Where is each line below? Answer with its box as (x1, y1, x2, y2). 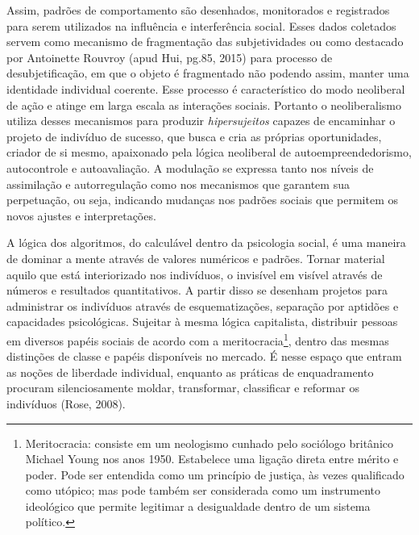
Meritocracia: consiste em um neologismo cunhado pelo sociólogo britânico (25, 434, 393, 451)
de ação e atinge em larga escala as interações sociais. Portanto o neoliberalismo (6, 96, 401, 113)
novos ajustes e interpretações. (6, 207, 156, 224)
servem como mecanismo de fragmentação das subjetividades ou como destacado (6, 33, 404, 50)
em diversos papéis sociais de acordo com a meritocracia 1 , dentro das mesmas (6, 329, 389, 349)
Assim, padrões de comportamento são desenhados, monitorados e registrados (6, 2, 390, 18)
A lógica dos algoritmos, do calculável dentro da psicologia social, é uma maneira (6, 234, 406, 251)
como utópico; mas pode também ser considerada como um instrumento (25, 482, 381, 499)
